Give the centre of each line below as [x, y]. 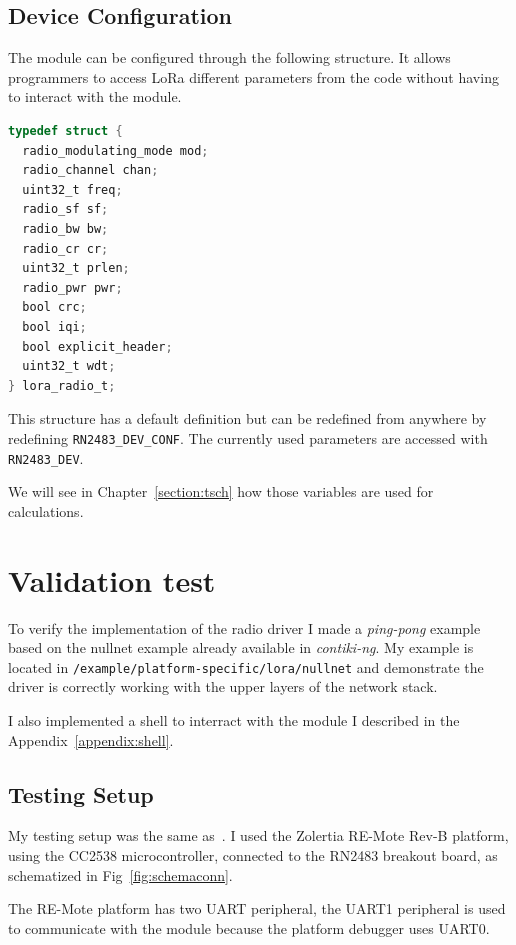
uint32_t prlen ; [76, 268]
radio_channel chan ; [90, 170]
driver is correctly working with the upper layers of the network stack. [223, 686]
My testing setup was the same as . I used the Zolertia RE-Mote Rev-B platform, [258, 835]
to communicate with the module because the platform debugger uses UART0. [249, 927]
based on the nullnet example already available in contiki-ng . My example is [241, 647]
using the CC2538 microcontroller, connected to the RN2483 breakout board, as [253, 854]
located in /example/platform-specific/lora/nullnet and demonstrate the [246, 666]
